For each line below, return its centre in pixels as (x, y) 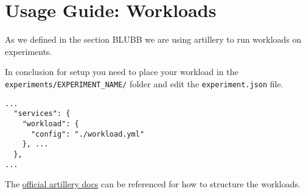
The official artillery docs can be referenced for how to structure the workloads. (153, 184)
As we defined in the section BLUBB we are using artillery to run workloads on (153, 39)
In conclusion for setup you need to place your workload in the (122, 72)
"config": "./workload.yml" (88, 134)
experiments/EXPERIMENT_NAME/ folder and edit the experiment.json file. (144, 83)
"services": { (42, 114)
